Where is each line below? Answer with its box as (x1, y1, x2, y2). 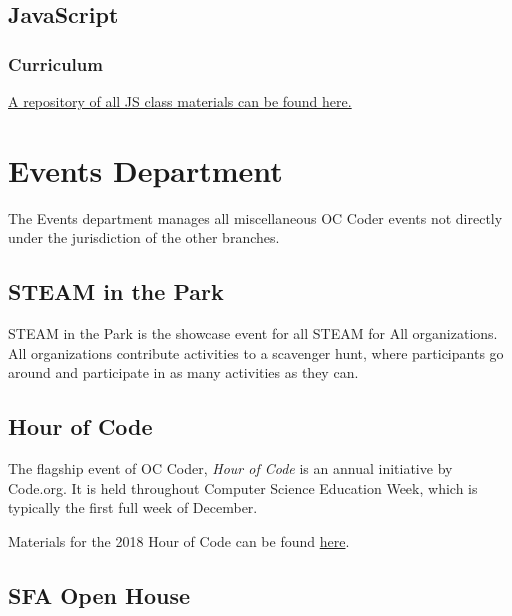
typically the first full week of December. (8, 497, 258, 518)
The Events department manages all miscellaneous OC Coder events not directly (8, 207, 503, 228)
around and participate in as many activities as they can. (8, 362, 359, 383)
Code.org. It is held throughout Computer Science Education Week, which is (8, 477, 478, 498)
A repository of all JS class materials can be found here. (8, 91, 352, 111)
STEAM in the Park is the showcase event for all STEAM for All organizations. (8, 323, 498, 344)
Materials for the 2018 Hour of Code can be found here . (8, 530, 350, 551)
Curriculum (8, 51, 103, 76)
